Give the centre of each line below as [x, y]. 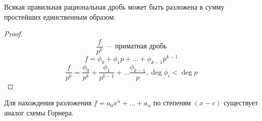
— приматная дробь [136, 47]
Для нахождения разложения [48, 103]
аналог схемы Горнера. [39, 112]
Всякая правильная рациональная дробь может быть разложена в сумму [114, 7]
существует [241, 103]
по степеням [172, 103]
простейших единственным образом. [60, 16]
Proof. [13, 34]
